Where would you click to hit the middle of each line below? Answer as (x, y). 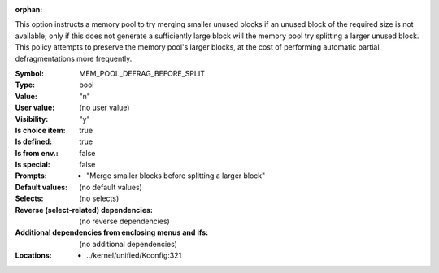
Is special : (33, 165)
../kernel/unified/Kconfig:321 (134, 255)
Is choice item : (40, 130)
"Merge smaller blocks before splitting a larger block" (176, 175)
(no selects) (99, 198)
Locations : (33, 255)
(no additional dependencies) (128, 244)
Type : (25, 84)
